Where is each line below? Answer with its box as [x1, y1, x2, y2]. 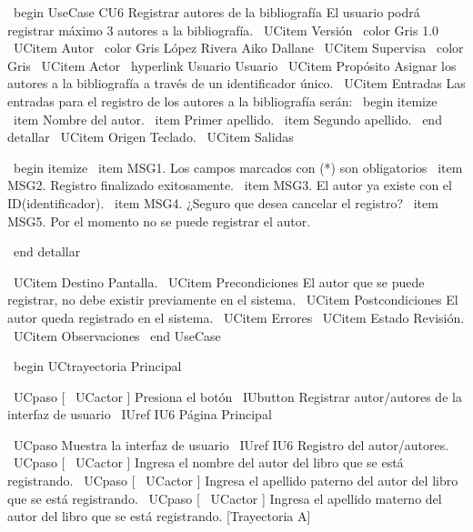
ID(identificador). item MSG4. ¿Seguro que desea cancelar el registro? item [7, 193, 438, 212]
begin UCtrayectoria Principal [13, 356, 182, 376]
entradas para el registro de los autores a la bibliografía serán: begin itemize [7, 91, 438, 110]
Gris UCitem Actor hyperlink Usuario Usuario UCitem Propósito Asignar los [7, 55, 457, 75]
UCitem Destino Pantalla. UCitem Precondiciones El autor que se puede [13, 272, 425, 291]
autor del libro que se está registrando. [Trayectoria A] [7, 507, 311, 526]
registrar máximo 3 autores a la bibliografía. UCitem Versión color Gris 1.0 [7, 20, 439, 39]
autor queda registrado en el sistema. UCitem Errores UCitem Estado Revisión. [7, 307, 465, 326]
